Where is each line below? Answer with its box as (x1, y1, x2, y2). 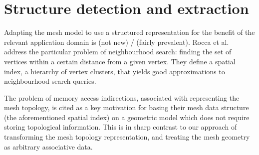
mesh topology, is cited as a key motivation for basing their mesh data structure (4, 102, 249, 113)
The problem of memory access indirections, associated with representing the (4, 92, 240, 103)
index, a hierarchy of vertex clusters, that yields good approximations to (4, 66, 225, 76)
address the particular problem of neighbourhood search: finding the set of (4, 46, 232, 57)
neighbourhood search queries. (4, 76, 96, 86)
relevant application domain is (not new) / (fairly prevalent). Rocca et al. (4, 36, 229, 47)
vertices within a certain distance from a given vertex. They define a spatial (4, 56, 236, 66)
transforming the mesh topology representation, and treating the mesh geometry (4, 132, 250, 142)
